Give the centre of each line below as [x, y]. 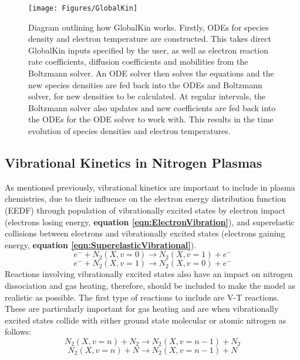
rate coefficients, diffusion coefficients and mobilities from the [138, 61]
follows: [18, 331]
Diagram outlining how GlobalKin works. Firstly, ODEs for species [149, 27]
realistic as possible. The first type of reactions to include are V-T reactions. [142, 297]
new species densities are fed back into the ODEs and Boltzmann [145, 84]
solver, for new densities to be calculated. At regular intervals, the [147, 96]
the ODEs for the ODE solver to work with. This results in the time [151, 119]
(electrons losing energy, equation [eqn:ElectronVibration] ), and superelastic [150, 221]
